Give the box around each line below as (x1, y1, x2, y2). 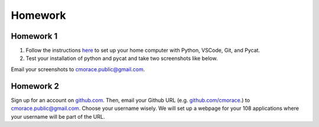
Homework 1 (11, 31, 58, 41)
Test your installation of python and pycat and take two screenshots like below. (25, 55, 218, 62)
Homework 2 (11, 81, 59, 91)
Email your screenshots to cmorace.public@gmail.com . (11, 65, 145, 73)
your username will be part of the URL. (11, 113, 105, 120)
